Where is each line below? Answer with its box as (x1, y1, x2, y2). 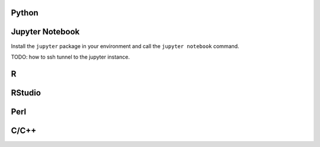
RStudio (11, 88, 41, 98)
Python (11, 8, 39, 18)
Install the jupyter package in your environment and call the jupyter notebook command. (11, 42, 239, 50)
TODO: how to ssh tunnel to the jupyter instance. (11, 53, 130, 60)
